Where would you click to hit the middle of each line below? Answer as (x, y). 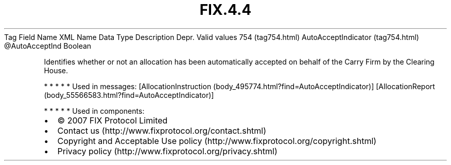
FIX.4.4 (225, 10)
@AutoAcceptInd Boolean (48, 46)
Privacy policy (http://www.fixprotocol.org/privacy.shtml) (167, 151)
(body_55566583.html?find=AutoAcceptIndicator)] (129, 95)
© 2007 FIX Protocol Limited (112, 120)
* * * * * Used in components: (94, 111)
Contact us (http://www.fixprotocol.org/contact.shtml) (162, 130)
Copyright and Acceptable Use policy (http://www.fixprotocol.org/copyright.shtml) (217, 141)
